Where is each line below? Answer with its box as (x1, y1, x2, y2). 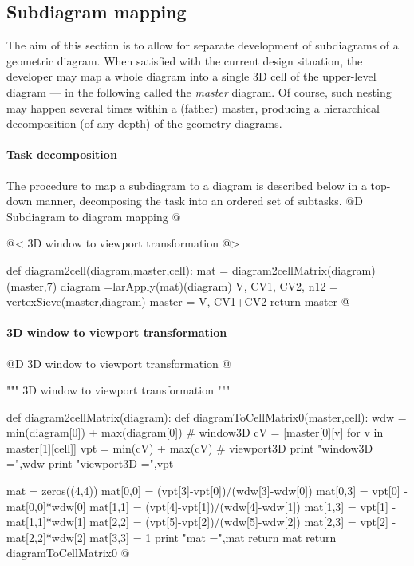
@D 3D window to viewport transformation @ (6, 354, 231, 371)
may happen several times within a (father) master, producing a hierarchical (6, 99, 380, 116)
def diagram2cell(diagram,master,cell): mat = (6, 261, 229, 278)
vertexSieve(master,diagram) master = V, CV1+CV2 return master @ (6, 293, 350, 310)
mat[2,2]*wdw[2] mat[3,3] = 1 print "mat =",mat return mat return (6, 528, 337, 545)
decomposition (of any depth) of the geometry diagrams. (6, 115, 282, 132)
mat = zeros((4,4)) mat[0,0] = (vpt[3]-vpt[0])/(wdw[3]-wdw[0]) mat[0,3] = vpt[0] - (6, 482, 408, 499)
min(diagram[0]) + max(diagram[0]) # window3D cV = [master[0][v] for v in (6, 424, 384, 441)
